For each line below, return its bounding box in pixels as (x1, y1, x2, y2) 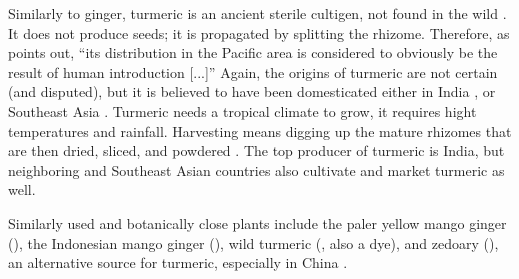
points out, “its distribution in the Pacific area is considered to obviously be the (8, 42, 498, 63)
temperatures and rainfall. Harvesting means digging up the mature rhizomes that (8, 120, 512, 141)
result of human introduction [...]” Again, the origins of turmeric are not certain (8, 61, 498, 82)
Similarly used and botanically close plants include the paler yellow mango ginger (8, 212, 507, 233)
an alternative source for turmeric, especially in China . (8, 252, 348, 273)
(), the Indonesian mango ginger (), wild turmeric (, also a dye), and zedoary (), (8, 232, 499, 253)
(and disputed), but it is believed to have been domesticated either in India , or (8, 81, 496, 102)
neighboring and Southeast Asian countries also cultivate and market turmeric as (8, 159, 505, 180)
